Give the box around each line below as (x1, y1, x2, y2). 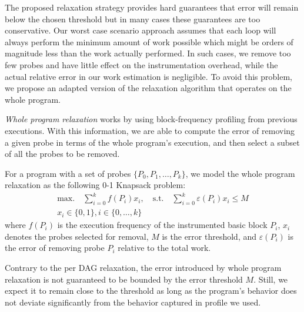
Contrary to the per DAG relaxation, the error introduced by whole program (5, 261, 282, 274)
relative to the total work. (118, 241, 211, 254)
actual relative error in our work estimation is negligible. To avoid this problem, (5, 70, 292, 82)
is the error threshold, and (162, 230, 257, 242)
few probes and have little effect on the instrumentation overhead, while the (5, 58, 278, 71)
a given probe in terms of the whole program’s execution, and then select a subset (5, 136, 300, 148)
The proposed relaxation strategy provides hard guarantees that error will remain (5, 1, 299, 13)
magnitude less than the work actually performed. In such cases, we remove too (5, 47, 291, 59)
